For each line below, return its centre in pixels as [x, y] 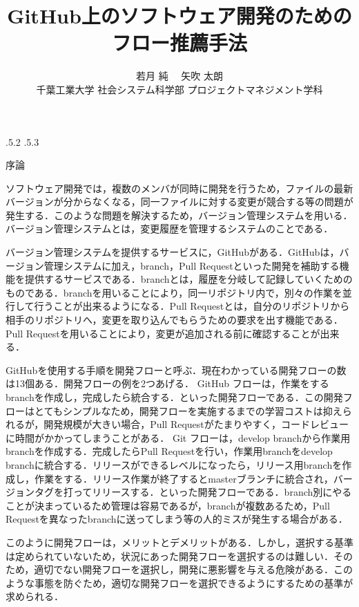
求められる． [35, 596]
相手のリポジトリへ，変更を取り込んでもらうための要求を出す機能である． [174, 320]
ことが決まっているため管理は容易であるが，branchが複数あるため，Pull [168, 505]
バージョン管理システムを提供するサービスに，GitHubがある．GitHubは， [173, 252]
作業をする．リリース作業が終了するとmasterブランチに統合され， [184, 478]
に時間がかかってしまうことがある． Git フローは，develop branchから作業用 [178, 437]
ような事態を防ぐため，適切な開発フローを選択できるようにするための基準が [179, 582]
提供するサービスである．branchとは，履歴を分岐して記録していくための [188, 279]
